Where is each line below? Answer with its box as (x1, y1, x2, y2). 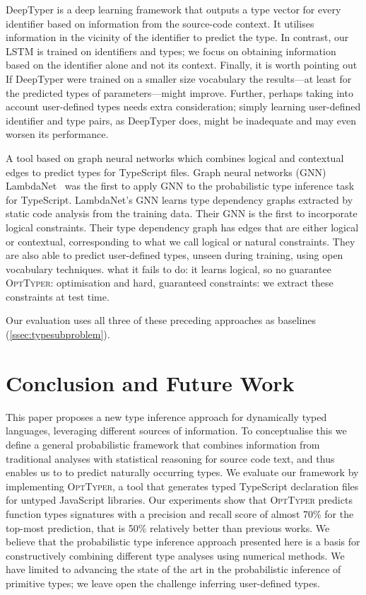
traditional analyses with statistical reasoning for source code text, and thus (6, 451, 335, 466)
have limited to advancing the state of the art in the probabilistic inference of (6, 562, 341, 577)
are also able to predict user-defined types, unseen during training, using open (6, 248, 343, 262)
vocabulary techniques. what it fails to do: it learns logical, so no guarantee (6, 261, 331, 276)
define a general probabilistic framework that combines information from (6, 437, 320, 451)
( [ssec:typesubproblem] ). (6, 327, 110, 342)
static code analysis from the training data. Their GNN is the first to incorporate (6, 206, 358, 221)
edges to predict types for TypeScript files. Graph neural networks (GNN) (6, 164, 326, 179)
